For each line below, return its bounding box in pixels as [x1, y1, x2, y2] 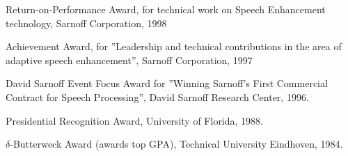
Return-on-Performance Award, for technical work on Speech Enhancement [6, 2, 326, 16]
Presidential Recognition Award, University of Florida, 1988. [6, 113, 263, 127]
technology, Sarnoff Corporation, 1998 [6, 15, 167, 30]
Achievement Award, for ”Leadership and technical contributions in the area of [6, 39, 342, 54]
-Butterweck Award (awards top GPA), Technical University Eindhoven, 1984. [10, 136, 343, 151]
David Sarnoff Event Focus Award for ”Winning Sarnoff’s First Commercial [6, 76, 328, 91]
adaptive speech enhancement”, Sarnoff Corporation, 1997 [6, 52, 253, 67]
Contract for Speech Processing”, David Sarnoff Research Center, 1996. [6, 89, 309, 104]
